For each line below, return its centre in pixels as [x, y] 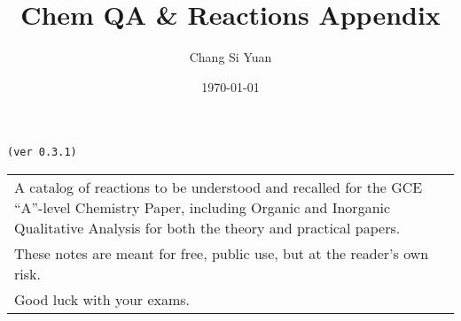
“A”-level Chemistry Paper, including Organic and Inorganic [203, 207]
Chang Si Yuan [230, 57]
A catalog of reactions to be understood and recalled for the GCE [219, 187]
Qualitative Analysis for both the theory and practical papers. [207, 227]
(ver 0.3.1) [42, 153]
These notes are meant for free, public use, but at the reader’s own [222, 253]
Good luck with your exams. [102, 299]
